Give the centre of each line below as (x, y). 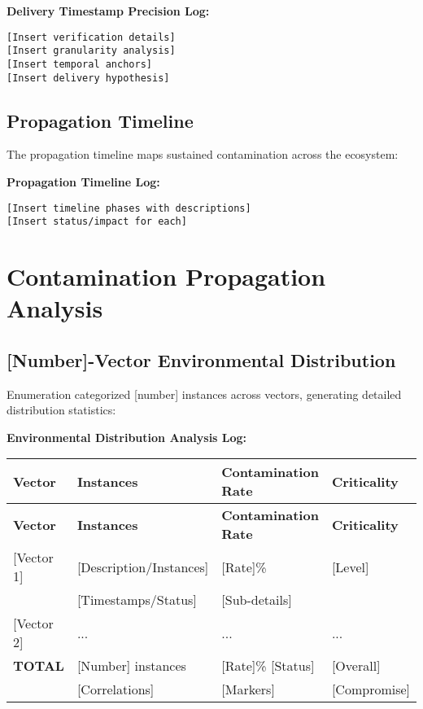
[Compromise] (371, 689)
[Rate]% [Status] (268, 666)
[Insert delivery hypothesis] (88, 78)
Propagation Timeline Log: (83, 182)
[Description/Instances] (143, 567)
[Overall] (356, 666)
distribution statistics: (61, 410)
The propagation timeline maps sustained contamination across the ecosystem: (203, 154)
